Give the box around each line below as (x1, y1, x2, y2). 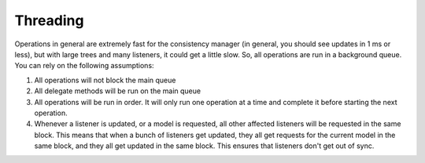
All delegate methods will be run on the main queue (34, 86, 201, 96)
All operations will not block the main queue (34, 75, 176, 85)
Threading (14, 12, 84, 29)
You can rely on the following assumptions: (14, 61, 154, 71)
